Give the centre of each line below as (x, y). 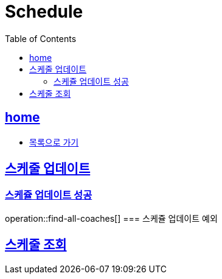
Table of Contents (41, 38)
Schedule (44, 12)
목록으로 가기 (54, 142)
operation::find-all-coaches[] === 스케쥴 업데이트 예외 (111, 218)
